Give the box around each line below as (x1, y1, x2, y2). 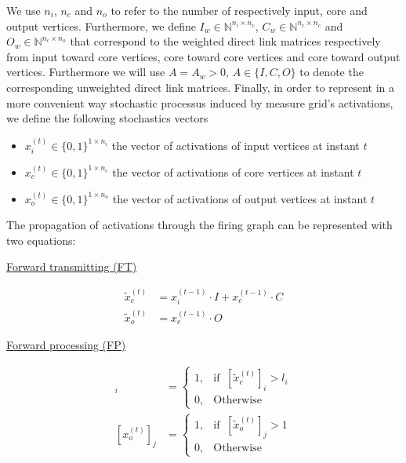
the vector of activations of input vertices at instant (111, 137, 360, 153)
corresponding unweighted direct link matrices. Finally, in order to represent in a (6, 78, 395, 95)
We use (6, 2, 41, 18)
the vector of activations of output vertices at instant (112, 190, 368, 206)
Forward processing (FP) (6, 337, 126, 353)
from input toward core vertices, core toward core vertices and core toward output (6, 48, 401, 64)
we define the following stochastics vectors (6, 110, 208, 126)
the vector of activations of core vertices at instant (112, 163, 354, 180)
